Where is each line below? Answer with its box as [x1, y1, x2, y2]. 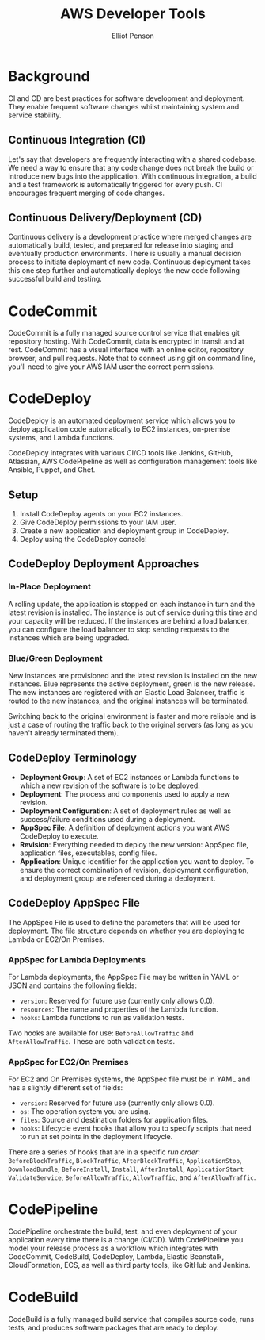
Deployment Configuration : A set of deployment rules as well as [19, 806, 232, 816]
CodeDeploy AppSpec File [8, 897, 141, 910]
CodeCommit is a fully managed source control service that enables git [8, 328, 240, 338]
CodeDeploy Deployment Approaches [8, 557, 199, 571]
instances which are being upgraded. [8, 632, 130, 643]
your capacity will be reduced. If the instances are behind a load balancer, [8, 616, 250, 625]
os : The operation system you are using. [19, 1107, 150, 1116]
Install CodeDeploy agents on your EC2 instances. [19, 509, 184, 518]
